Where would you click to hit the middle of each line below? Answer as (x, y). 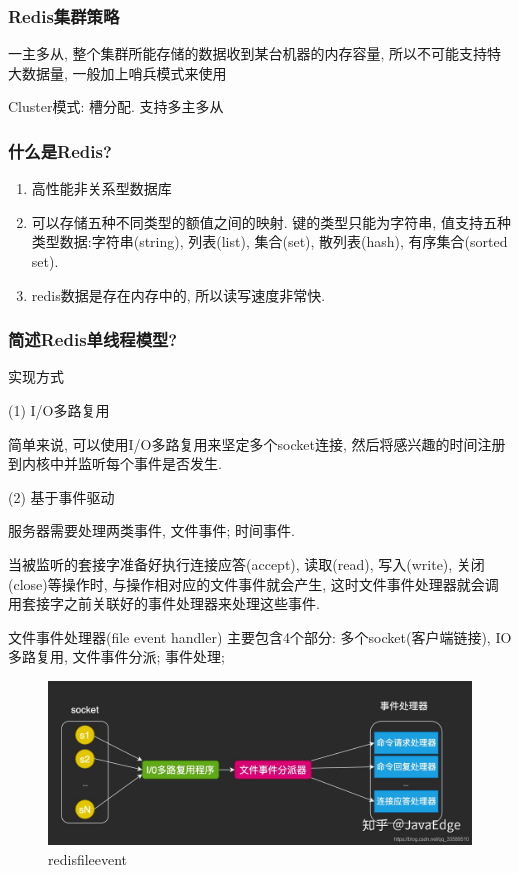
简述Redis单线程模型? (93, 339)
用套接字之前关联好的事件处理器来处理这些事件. (164, 603)
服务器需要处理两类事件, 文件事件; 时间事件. (151, 530)
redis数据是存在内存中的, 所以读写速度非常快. (178, 294)
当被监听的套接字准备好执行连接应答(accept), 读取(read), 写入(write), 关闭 (246, 563)
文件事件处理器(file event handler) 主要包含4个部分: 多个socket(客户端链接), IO (260, 636)
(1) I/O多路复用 (59, 410)
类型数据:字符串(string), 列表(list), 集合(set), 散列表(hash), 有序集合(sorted (269, 241)
